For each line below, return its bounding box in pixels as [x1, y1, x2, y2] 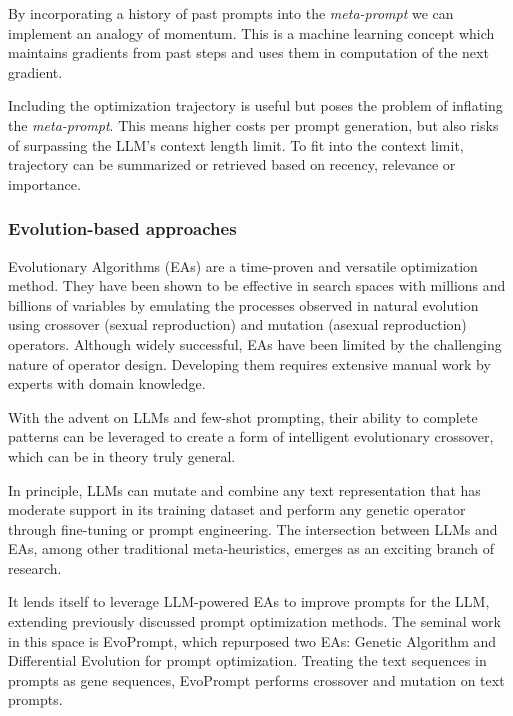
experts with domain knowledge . [8, 373, 206, 394]
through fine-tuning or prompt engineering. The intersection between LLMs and [8, 518, 498, 539]
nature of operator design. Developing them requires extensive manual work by [8, 353, 491, 374]
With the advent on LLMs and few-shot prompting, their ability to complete [8, 406, 478, 427]
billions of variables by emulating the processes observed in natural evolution [8, 294, 479, 315]
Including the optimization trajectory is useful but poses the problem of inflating [8, 95, 503, 116]
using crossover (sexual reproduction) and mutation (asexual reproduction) [8, 314, 467, 335]
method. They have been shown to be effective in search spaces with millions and [8, 275, 506, 296]
